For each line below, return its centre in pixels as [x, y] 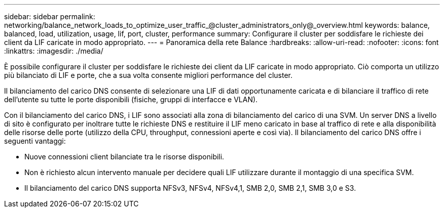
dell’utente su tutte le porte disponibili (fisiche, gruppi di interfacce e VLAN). [131, 99]
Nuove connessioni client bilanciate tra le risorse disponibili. [124, 157]
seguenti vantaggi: [35, 141]
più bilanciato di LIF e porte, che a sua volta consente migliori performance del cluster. [148, 75]
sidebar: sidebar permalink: [50, 16]
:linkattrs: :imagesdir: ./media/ [54, 51]
